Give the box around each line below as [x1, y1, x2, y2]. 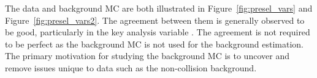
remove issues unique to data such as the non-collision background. [5, 61, 257, 74]
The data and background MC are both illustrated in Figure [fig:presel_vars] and [5, 2, 313, 14]
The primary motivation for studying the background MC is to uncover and [5, 49, 289, 62]
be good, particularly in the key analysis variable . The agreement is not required [5, 26, 310, 38]
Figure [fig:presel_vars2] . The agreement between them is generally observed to [5, 13, 305, 26]
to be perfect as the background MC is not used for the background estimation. [5, 37, 304, 50]
